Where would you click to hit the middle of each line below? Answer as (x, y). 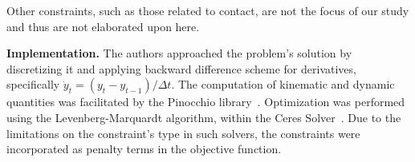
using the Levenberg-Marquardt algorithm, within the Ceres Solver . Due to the (204, 117)
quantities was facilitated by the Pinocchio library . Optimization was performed (206, 102)
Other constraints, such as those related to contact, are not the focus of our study (208, 10)
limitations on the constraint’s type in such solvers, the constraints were (183, 133)
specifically (33, 84)
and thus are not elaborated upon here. (103, 26)
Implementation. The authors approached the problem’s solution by (179, 53)
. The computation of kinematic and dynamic (283, 84)
